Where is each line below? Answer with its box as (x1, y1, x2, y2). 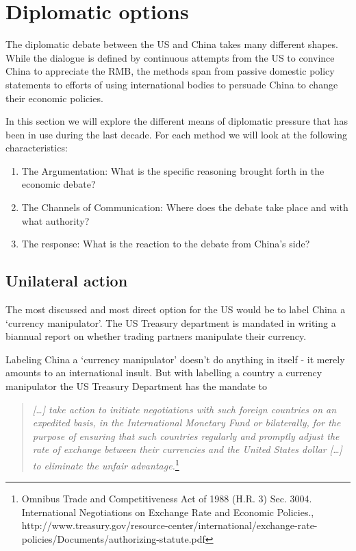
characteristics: (5, 140, 68, 155)
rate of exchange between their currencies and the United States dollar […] (32, 442, 342, 456)
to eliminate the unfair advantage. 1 (32, 456, 179, 472)
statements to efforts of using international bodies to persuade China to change (5, 77, 338, 91)
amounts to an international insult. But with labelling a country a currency (5, 365, 322, 380)
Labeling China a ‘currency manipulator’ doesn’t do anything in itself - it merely (5, 352, 345, 366)
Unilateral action (5, 270, 128, 291)
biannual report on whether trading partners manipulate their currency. (5, 329, 307, 343)
